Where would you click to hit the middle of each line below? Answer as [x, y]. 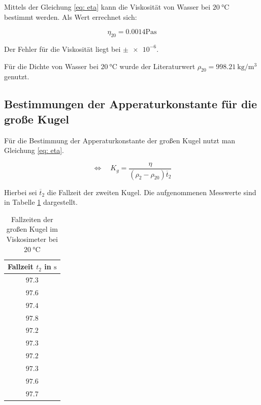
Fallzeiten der [32, 219]
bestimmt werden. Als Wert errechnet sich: [71, 17]
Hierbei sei [21, 192]
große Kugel [37, 119]
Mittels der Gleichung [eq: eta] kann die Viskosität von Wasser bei [107, 7]
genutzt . [17, 76]
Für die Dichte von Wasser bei [51, 66]
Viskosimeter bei [32, 239]
